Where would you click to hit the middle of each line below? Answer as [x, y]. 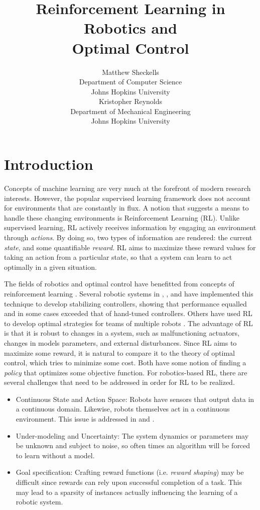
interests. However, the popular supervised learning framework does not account [127, 198]
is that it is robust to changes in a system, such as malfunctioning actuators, [122, 333]
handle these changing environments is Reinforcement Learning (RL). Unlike [122, 217]
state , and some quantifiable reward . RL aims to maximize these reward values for [130, 247]
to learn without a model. [55, 455]
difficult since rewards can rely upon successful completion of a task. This [129, 482]
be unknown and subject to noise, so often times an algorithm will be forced [133, 445]
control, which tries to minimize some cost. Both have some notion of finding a [125, 363]
